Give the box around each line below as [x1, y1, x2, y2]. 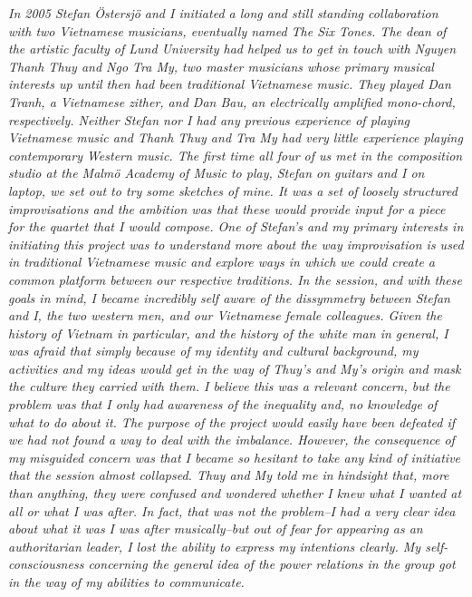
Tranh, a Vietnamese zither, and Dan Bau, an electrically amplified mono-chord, [8, 92, 456, 111]
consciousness [8, 554, 84, 573]
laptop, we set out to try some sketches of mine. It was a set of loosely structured [8, 181, 458, 200]
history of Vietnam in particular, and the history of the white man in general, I [8, 323, 448, 342]
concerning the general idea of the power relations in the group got [88, 554, 456, 573]
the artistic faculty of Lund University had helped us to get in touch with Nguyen [8, 39, 457, 58]
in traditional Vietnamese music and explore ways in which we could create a [8, 252, 435, 271]
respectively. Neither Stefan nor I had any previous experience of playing [8, 110, 409, 129]
